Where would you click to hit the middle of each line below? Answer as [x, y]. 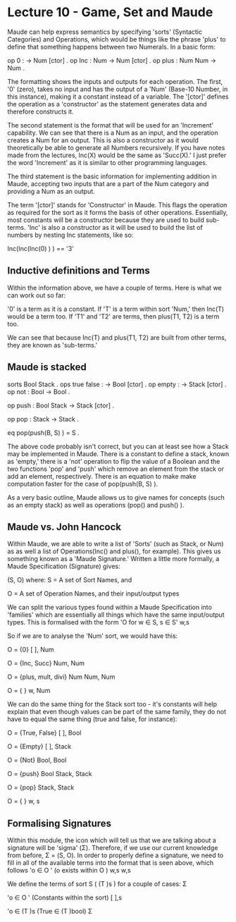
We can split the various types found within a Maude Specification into [110, 608]
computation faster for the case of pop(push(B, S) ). [83, 484]
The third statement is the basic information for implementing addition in [112, 176]
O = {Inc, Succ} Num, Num [46, 663]
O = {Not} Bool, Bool [37, 760]
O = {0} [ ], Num [31, 650]
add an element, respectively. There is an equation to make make [102, 476]
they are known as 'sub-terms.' [52, 345]
